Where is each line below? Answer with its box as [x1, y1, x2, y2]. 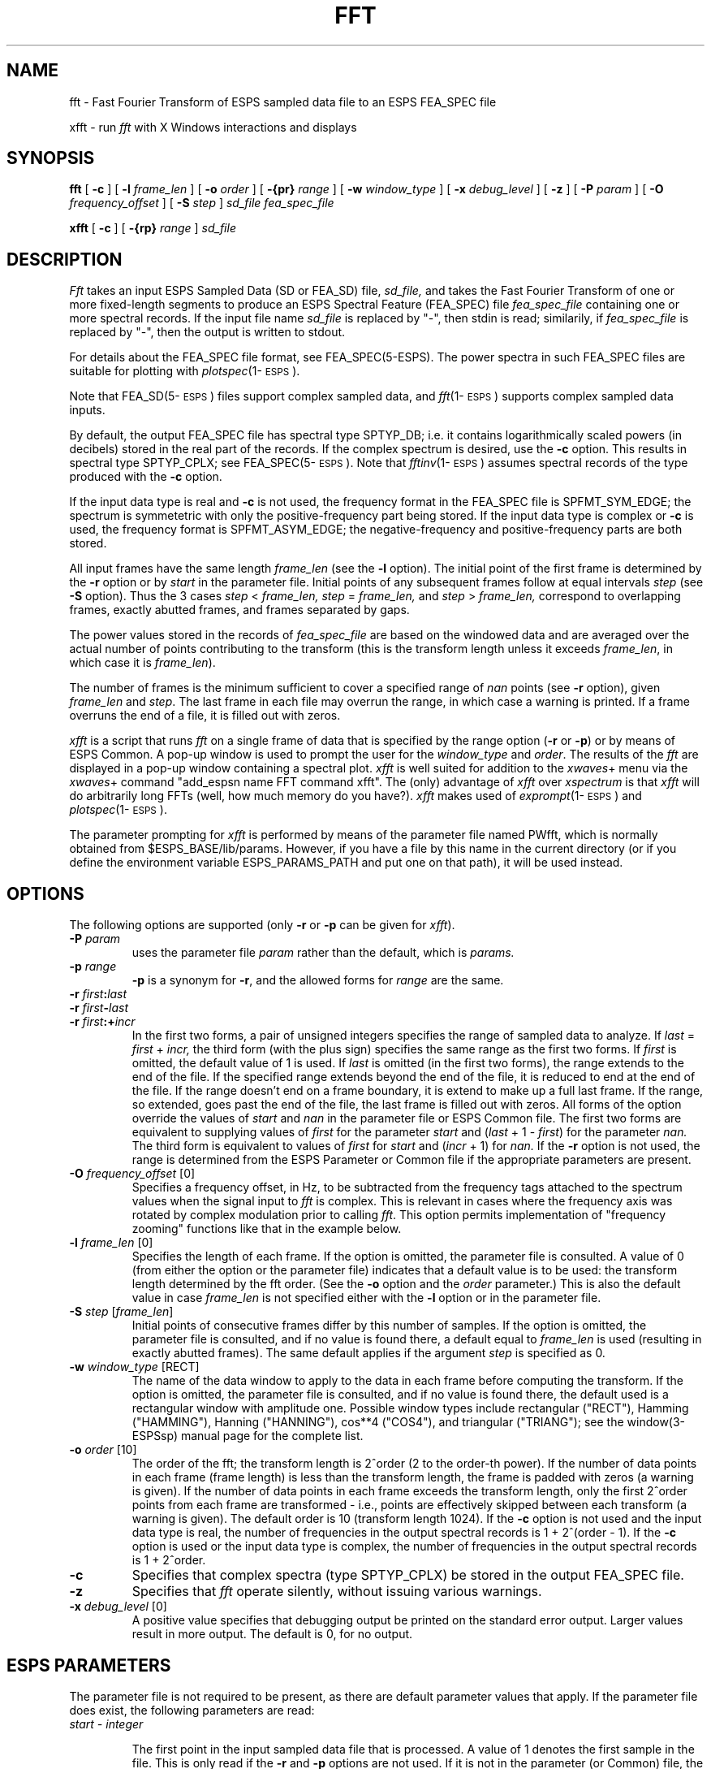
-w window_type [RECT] [69, 1360, 200, 1374]
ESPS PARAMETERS [6, 1654, 171, 1676]
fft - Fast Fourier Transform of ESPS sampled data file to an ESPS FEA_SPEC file [69, 94, 497, 109]
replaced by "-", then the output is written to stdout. [69, 325, 346, 340]
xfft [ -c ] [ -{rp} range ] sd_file [69, 221, 236, 236]
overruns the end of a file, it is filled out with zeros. [69, 708, 341, 723]
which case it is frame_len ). [69, 655, 216, 670]
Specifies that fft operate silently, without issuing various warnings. [131, 1583, 542, 1600]
